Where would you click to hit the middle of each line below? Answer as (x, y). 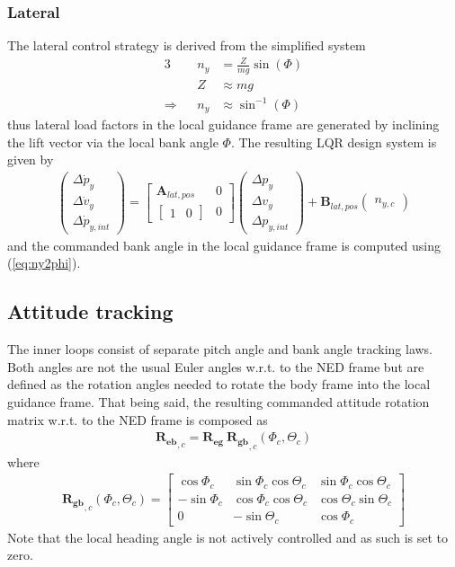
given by (31, 159)
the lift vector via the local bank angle (113, 142)
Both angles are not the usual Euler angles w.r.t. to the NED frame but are (216, 366)
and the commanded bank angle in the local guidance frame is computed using (224, 245)
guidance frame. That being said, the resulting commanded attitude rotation (219, 402)
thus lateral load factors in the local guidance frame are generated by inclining (223, 124)
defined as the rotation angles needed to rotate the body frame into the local (219, 384)
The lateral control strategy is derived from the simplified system (187, 45)
